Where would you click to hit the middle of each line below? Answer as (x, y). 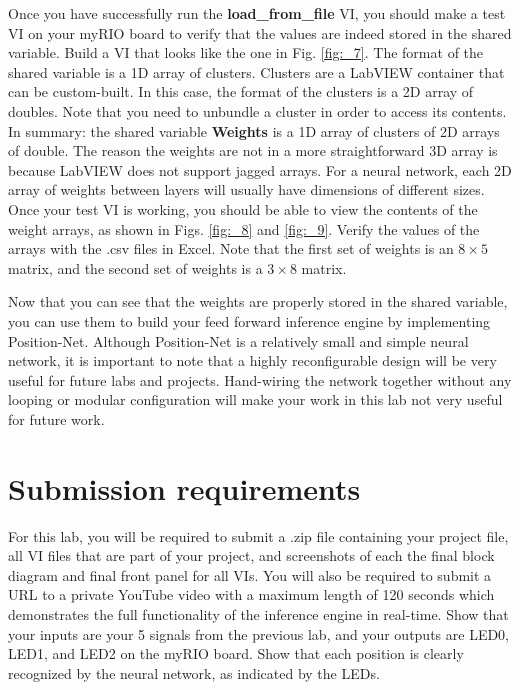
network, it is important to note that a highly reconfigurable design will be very (252, 360)
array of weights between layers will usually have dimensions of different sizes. (246, 189)
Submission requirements (184, 487)
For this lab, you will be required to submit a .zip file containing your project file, (258, 535)
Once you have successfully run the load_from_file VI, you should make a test (257, 13)
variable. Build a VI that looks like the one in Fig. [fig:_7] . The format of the (246, 52)
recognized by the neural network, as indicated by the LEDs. (194, 672)
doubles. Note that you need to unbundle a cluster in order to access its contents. (257, 110)
